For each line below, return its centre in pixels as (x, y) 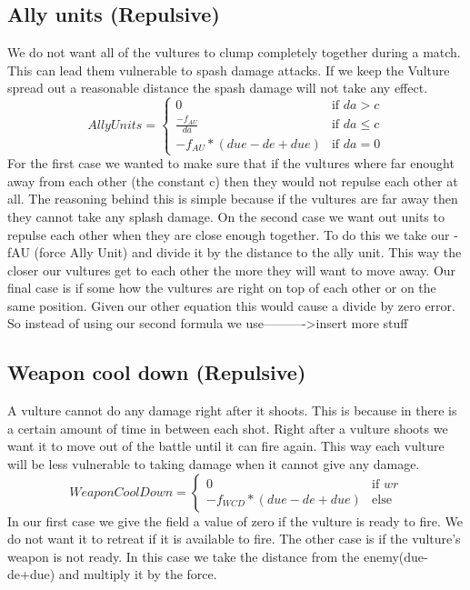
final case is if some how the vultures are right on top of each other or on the (222, 288)
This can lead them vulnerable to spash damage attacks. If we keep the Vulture (229, 70)
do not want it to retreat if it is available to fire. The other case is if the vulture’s (234, 539)
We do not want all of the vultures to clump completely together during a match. (234, 52)
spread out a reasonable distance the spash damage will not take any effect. (218, 88)
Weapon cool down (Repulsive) (157, 372)
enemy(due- (395, 556)
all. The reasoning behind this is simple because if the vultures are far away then (233, 199)
